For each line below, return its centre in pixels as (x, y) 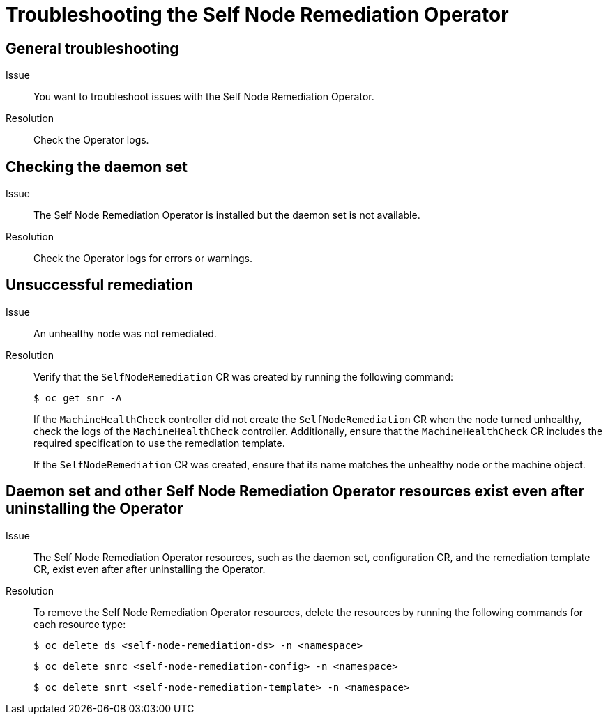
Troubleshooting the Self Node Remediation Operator (257, 15)
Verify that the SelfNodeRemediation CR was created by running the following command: (244, 376)
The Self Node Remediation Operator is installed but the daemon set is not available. (227, 215)
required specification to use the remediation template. (159, 443)
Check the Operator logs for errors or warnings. (143, 259)
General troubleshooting (92, 48)
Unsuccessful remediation (99, 285)
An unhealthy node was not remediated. (125, 333)
